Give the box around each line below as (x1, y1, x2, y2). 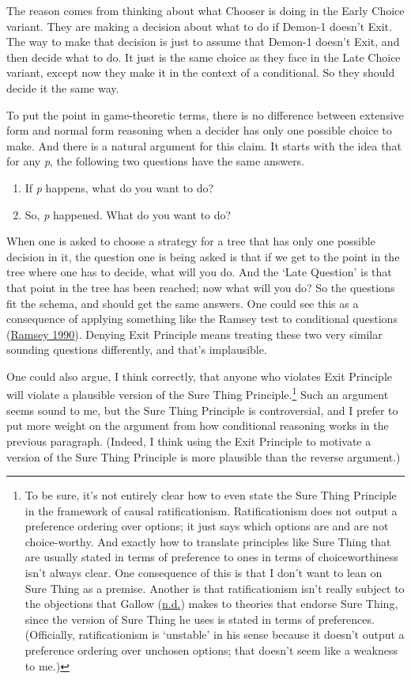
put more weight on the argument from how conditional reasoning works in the (6, 417, 389, 434)
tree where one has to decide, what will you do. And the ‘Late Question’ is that (6, 264, 392, 280)
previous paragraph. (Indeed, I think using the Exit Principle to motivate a (6, 432, 371, 449)
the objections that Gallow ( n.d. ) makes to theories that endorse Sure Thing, (25, 595, 398, 612)
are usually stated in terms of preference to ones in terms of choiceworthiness (25, 549, 398, 565)
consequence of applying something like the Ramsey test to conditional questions (6, 310, 398, 327)
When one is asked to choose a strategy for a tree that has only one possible (6, 233, 375, 249)
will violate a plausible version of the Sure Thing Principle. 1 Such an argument (6, 384, 389, 403)
